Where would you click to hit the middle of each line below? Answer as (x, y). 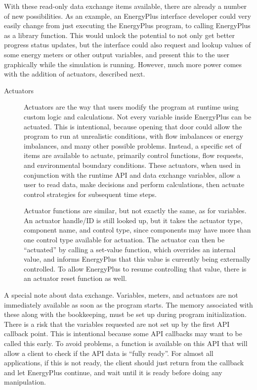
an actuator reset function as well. (75, 278)
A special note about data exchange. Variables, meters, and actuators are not (121, 295)
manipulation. (25, 382)
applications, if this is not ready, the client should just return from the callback (124, 363)
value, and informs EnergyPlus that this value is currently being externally (137, 259)
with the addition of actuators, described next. (75, 74)
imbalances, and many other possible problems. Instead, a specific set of (133, 145)
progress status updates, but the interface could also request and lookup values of (128, 45)
